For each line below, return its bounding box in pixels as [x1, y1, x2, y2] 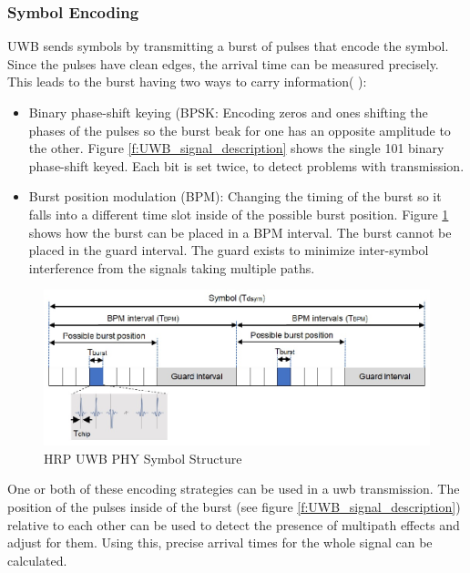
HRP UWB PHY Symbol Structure [44, 448, 242, 467]
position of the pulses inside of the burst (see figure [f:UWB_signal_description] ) [7, 496, 461, 516]
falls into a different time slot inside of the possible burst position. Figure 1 [28, 204, 449, 223]
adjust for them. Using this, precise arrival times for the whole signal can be [7, 533, 433, 552]
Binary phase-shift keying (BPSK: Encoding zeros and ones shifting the [28, 103, 428, 121]
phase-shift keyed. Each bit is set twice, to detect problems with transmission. [28, 156, 465, 175]
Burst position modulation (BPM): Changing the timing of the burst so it [28, 187, 442, 206]
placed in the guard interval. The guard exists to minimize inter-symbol [28, 240, 429, 260]
